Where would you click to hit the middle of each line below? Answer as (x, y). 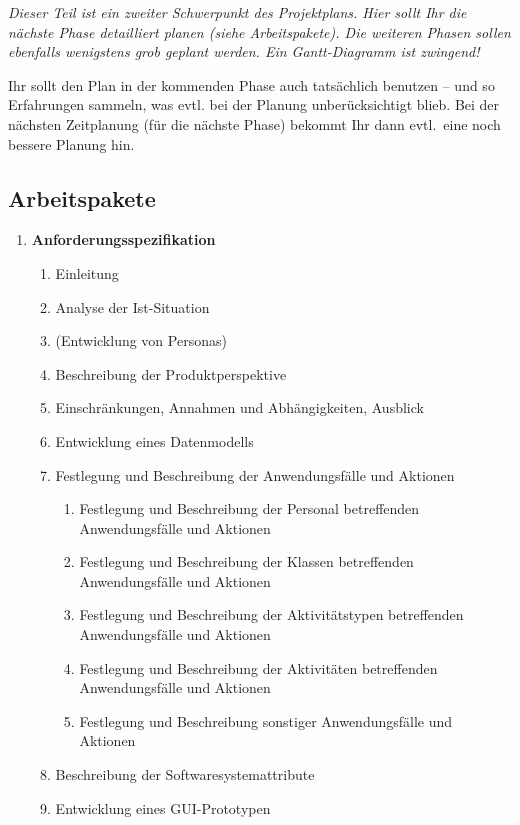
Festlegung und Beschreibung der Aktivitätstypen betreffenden (271, 614)
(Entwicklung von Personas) (141, 340)
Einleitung (87, 272)
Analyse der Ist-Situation (132, 306)
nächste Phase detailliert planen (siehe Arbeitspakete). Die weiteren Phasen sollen (259, 31)
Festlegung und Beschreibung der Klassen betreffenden (246, 561)
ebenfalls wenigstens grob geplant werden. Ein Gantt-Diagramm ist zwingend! (244, 51)
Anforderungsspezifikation (123, 239)
